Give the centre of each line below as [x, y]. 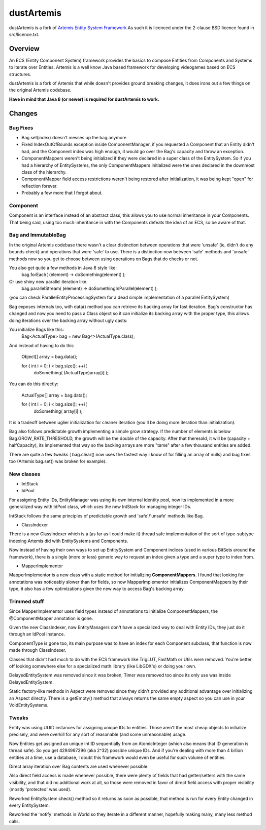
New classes [25, 474]
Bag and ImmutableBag [37, 235]
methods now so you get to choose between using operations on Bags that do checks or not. [104, 259]
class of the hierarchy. [44, 172]
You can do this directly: [34, 384]
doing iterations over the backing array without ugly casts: [68, 320]
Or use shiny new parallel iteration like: [49, 281]
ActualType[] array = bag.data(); [54, 395]
